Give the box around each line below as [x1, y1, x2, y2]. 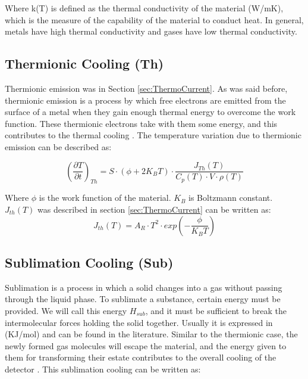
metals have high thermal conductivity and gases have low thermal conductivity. [5, 25, 297, 38]
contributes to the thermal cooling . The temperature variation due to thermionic [5, 129, 301, 141]
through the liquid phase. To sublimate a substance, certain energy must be [5, 293, 281, 305]
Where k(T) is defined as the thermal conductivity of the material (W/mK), [5, 2, 284, 14]
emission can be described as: [5, 140, 112, 153]
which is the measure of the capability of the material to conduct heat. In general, [5, 13, 304, 26]
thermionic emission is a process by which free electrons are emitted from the [5, 94, 286, 106]
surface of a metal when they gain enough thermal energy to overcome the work [5, 105, 296, 118]
